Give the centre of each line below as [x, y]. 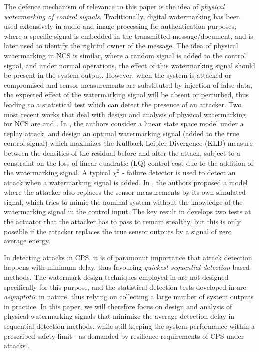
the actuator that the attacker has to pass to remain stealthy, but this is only [122, 221]
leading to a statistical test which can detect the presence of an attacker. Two [123, 104]
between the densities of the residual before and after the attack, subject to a [122, 153]
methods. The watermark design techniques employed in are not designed [116, 277]
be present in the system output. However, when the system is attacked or [118, 75]
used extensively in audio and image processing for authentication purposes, [120, 26]
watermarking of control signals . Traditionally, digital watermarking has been [122, 16]
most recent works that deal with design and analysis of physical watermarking [125, 114]
